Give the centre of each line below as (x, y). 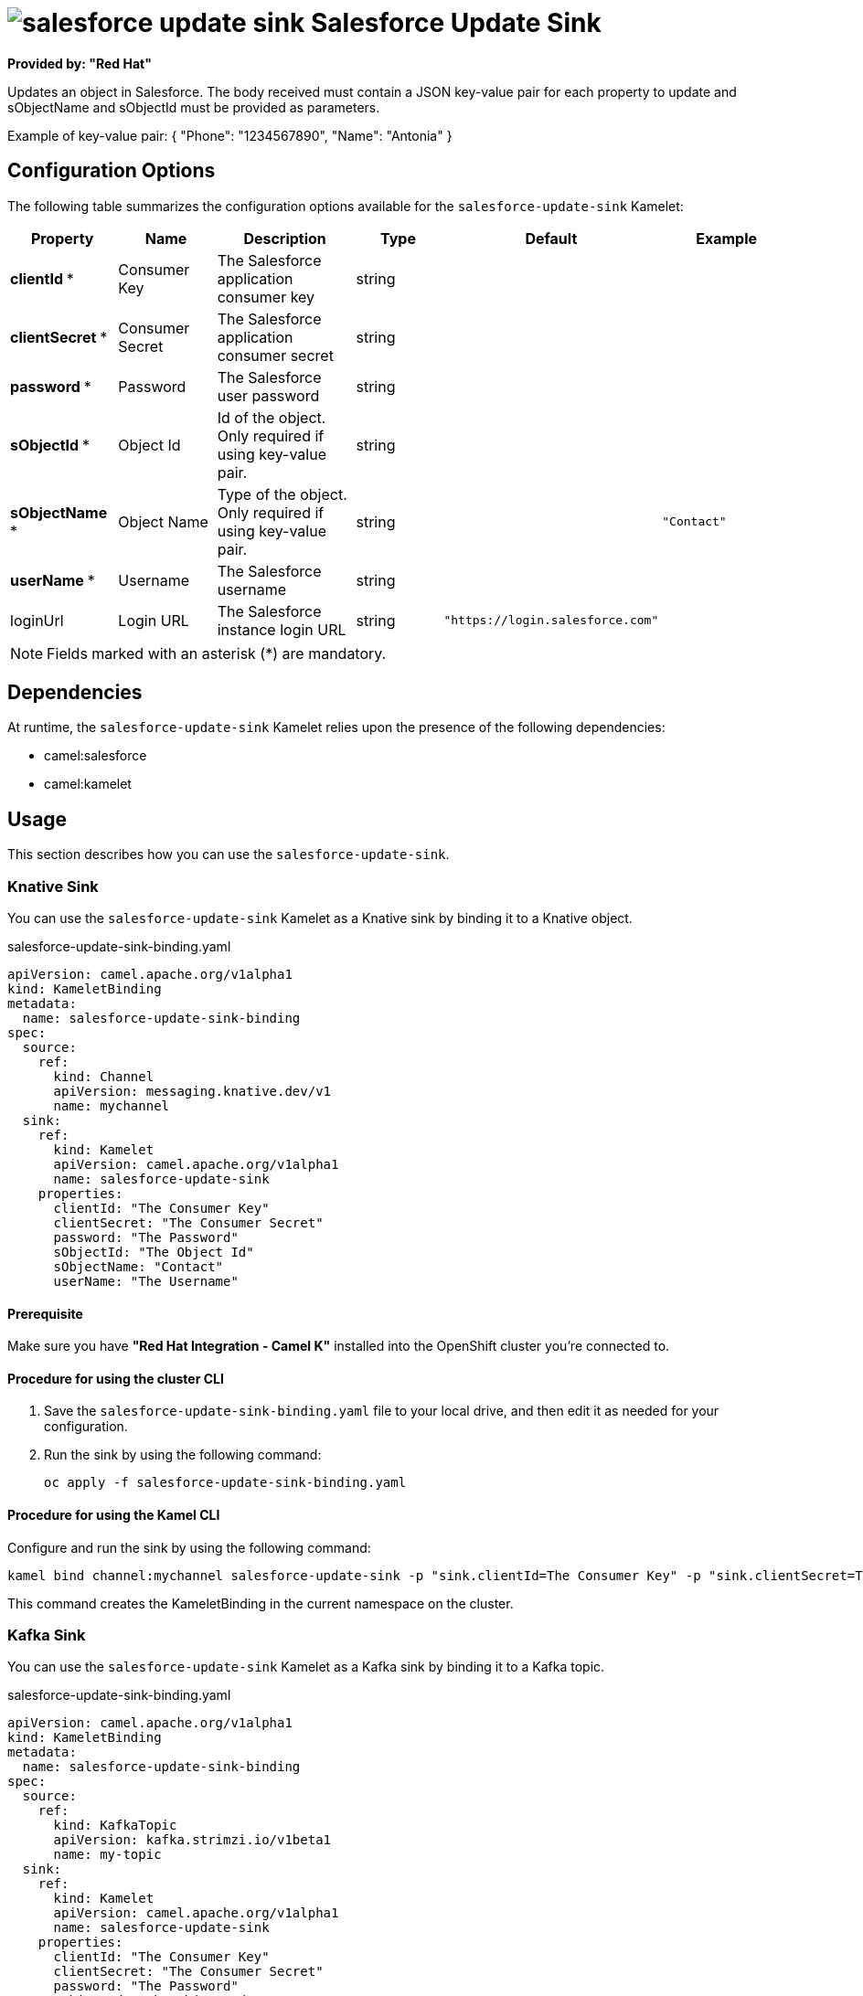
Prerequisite (45, 1313)
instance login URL (282, 629)
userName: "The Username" (146, 1282)
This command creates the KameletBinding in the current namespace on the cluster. (261, 1603)
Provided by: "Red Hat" (80, 63)
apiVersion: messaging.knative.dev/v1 (192, 1092)
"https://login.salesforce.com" (551, 621)
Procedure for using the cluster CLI (116, 1378)
